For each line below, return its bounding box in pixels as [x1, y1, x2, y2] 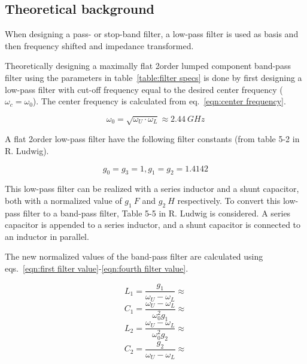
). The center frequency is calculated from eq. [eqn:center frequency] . [32, 95, 286, 107]
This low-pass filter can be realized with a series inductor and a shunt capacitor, [5, 182, 299, 195]
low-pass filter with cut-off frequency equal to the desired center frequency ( [5, 83, 283, 95]
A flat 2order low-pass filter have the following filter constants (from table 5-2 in [5, 133, 300, 145]
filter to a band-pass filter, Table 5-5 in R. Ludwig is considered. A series [23, 206, 291, 219]
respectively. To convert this [177, 194, 281, 206]
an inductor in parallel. [5, 230, 89, 242]
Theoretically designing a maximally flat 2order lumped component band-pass [5, 59, 291, 72]
